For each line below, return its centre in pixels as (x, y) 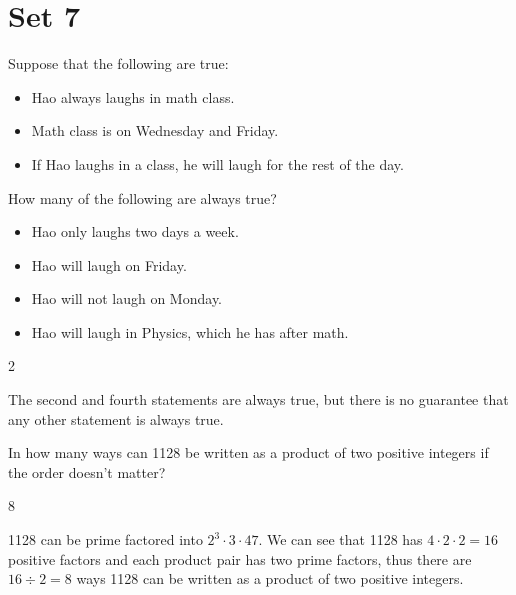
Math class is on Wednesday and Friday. (155, 130)
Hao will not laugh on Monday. (127, 298)
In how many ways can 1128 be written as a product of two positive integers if (248, 452)
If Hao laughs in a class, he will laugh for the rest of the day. (217, 163)
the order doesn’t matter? (87, 471)
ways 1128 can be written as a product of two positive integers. (270, 578)
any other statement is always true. (116, 418)
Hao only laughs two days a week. (135, 231)
